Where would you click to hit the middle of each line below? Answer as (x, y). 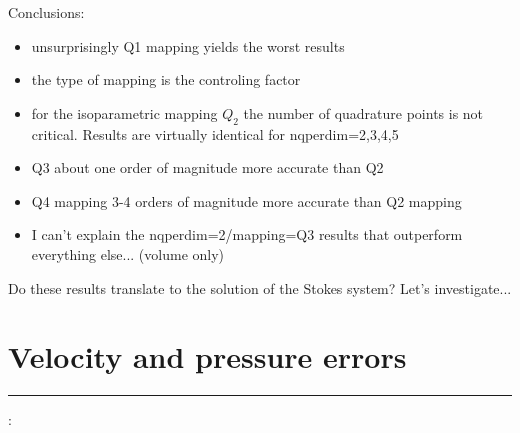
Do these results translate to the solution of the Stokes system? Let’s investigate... (260, 287)
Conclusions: (46, 12)
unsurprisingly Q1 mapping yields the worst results (188, 45)
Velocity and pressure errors (207, 356)
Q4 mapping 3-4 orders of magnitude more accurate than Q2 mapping (246, 200)
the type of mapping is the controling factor (166, 79)
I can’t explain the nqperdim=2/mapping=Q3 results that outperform (247, 234)
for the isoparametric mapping (124, 112)
